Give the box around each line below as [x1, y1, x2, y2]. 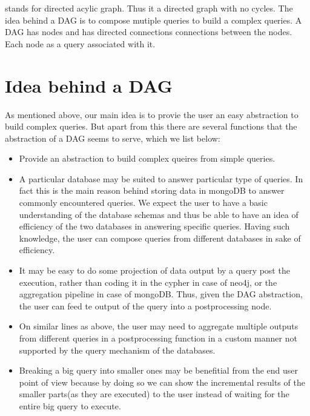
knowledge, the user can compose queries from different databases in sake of [19, 231, 301, 244]
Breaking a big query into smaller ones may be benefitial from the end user [19, 364, 298, 377]
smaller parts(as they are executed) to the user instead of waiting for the [19, 388, 289, 400]
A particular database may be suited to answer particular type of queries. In [19, 172, 303, 185]
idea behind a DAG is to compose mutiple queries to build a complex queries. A [5, 13, 302, 26]
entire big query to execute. [19, 399, 121, 412]
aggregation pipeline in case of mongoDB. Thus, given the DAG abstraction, [19, 288, 303, 300]
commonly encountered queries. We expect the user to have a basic [19, 196, 268, 209]
